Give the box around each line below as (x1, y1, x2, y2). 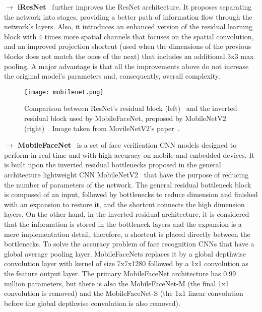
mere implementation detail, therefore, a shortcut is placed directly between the (4, 228, 250, 239)
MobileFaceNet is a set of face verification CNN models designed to (18, 140, 237, 150)
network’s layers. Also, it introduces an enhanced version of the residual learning (4, 21, 253, 32)
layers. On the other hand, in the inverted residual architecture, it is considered (4, 209, 249, 219)
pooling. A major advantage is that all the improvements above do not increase (4, 60, 249, 71)
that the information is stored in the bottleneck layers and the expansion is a (4, 218, 242, 229)
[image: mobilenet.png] (24, 88, 104, 96)
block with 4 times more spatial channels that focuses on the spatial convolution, (4, 31, 254, 41)
